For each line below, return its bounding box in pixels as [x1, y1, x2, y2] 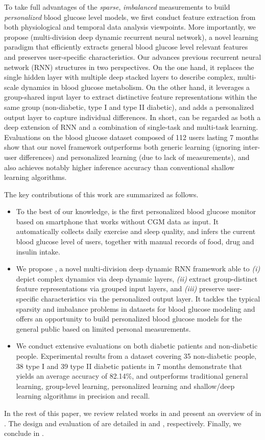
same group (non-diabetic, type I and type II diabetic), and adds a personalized [4, 101, 254, 112]
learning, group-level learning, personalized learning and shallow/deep [16, 380, 235, 391]
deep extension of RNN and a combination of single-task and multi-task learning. [4, 122, 258, 132]
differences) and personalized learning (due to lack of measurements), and [19, 151, 250, 162]
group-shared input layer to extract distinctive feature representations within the [4, 91, 257, 102]
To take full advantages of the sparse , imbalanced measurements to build [4, 2, 230, 12]
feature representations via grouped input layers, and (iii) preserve [16, 283, 225, 294]
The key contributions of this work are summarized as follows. [4, 189, 199, 199]
